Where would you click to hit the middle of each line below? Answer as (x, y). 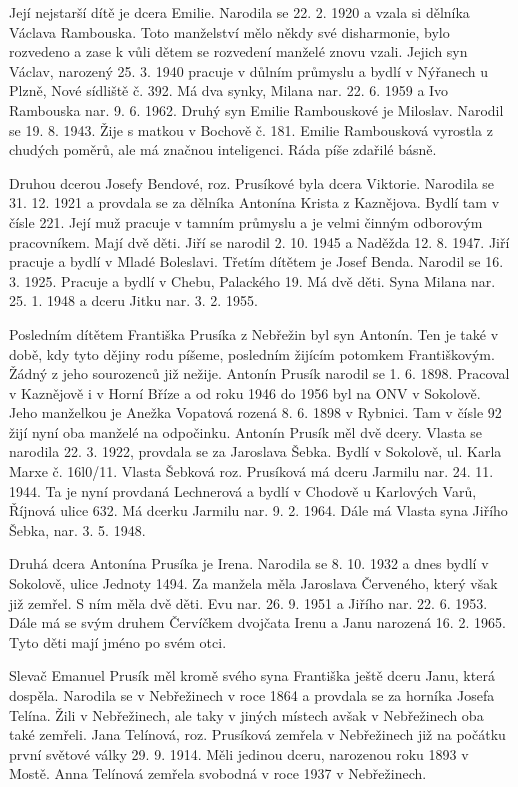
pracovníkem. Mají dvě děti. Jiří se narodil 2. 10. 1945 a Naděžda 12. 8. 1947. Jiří (259, 241)
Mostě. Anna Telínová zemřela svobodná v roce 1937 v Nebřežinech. (218, 773)
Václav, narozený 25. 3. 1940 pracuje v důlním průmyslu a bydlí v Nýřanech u (248, 70)
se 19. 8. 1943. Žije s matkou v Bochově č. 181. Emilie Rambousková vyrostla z (251, 129)
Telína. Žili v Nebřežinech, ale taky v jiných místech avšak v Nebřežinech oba (246, 714)
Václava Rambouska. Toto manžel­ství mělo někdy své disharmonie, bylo (229, 31)
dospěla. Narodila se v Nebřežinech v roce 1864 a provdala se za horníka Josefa (252, 695)
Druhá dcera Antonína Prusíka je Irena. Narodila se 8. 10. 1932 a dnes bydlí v (249, 563)
